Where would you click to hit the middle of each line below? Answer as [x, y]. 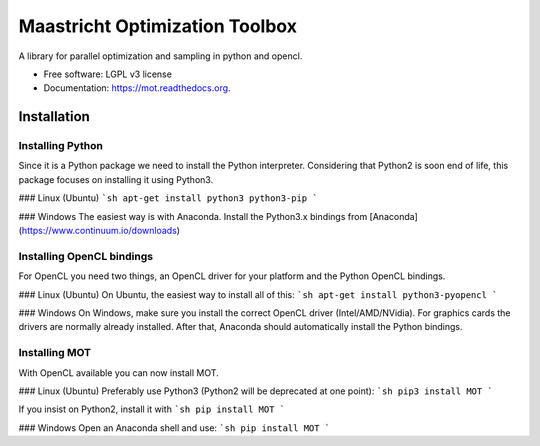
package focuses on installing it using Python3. [116, 179]
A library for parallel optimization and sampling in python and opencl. [160, 56]
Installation [54, 116]
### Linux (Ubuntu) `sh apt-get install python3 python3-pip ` [168, 198]
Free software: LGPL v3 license [107, 74]
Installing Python [61, 146]
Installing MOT [55, 353]
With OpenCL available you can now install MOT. [118, 372]
